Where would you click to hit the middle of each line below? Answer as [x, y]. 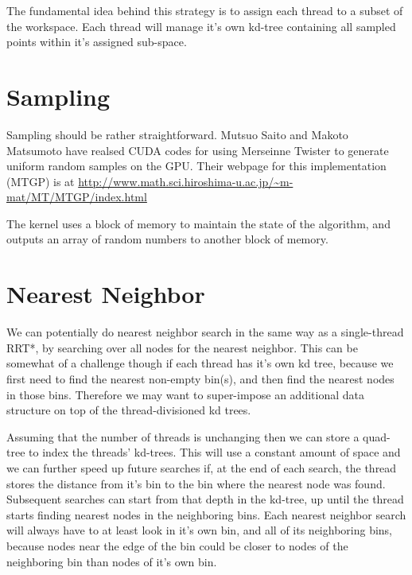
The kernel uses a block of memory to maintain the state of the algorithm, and [198, 223]
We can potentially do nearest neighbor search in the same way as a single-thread [205, 332]
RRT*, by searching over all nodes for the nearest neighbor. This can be [182, 347]
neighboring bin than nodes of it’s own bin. [112, 561]
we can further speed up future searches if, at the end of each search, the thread [202, 467]
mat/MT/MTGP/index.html [77, 197]
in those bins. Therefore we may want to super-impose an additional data [185, 394]
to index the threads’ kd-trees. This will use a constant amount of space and [215, 452]
